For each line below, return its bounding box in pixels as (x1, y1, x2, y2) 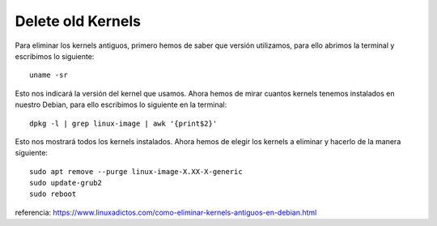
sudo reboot (29, 190, 77, 198)
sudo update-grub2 (29, 178, 103, 188)
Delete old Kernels (15, 12, 142, 30)
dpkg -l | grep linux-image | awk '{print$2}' (29, 118, 218, 128)
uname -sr (29, 70, 68, 80)
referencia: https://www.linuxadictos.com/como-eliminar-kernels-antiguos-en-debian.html (15, 207, 317, 217)
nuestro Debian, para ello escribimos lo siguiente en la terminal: (15, 100, 227, 109)
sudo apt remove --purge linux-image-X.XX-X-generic (29, 167, 243, 176)
